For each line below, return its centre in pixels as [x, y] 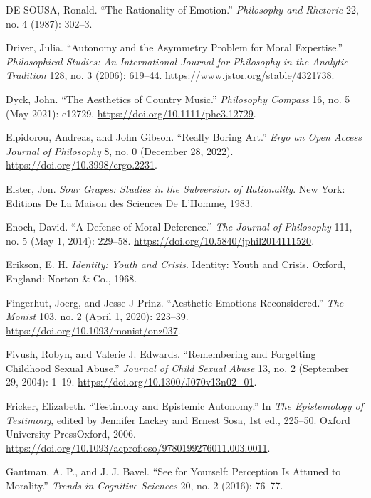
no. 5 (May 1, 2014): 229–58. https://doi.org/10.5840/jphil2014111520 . [160, 240]
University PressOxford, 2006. [71, 434]
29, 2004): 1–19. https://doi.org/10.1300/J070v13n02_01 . [131, 382]
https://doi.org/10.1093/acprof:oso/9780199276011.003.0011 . [138, 447]
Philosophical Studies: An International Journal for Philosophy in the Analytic [177, 61]
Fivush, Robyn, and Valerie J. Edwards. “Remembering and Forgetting [161, 354]
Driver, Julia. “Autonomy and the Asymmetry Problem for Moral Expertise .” [174, 47]
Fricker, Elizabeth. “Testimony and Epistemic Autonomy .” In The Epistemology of [185, 406]
